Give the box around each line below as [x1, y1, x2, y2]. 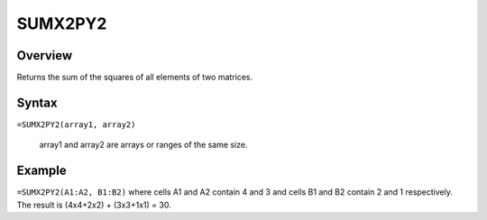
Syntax [16, 95, 58, 110]
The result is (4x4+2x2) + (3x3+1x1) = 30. [16, 199, 171, 210]
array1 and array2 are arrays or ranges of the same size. [39, 140, 248, 151]
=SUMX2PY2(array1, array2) [16, 119, 136, 130]
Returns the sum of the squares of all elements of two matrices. [16, 72, 253, 83]
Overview [16, 48, 73, 63]
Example [16, 163, 67, 179]
